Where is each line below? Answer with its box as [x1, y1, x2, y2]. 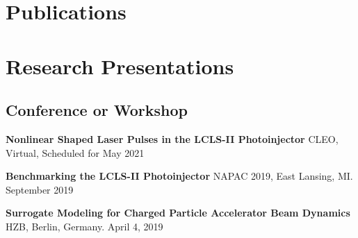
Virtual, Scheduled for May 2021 [6, 145, 145, 160]
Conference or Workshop [6, 99, 188, 121]
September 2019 [6, 182, 74, 196]
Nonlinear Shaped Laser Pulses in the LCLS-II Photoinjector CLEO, [6, 131, 339, 146]
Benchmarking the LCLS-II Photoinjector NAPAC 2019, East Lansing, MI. [6, 169, 353, 183]
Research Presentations [6, 51, 234, 80]
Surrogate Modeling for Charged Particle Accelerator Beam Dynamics [6, 205, 350, 220]
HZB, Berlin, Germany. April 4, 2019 [6, 219, 163, 233]
